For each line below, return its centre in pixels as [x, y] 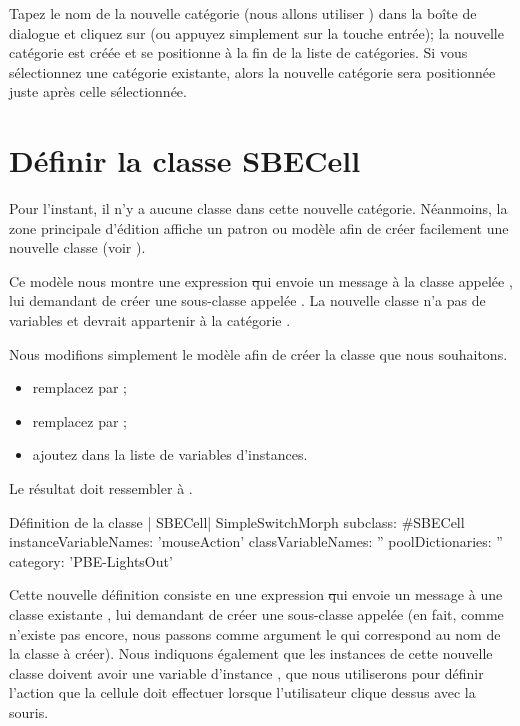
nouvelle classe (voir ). [77, 247]
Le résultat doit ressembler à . [101, 488]
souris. [29, 711]
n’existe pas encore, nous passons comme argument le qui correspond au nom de [255, 633]
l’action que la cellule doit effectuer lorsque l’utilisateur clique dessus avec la [242, 692]
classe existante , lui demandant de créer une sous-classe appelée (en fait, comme [256, 614]
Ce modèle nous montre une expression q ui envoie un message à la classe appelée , [261, 280]
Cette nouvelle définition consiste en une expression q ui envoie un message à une [256, 594]
